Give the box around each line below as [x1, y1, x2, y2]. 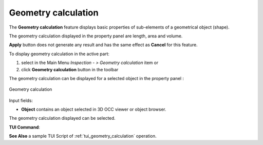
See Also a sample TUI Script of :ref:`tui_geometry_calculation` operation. [9, 133, 157, 139]
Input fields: [9, 97, 33, 103]
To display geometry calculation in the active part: [9, 51, 110, 57]
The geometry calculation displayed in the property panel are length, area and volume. [9, 33, 183, 39]
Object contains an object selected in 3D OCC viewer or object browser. [21, 107, 167, 113]
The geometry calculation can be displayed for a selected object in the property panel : [9, 75, 184, 81]
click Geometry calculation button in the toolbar [21, 66, 119, 72]
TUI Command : [9, 124, 40, 130]
